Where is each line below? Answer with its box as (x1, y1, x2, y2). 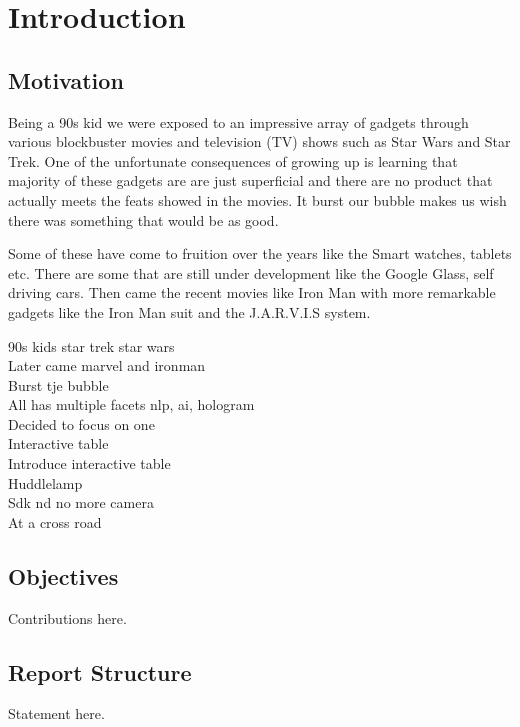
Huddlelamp (8, 472, 83, 493)
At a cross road (8, 511, 102, 532)
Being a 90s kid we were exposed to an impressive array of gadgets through (8, 111, 469, 132)
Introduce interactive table (8, 453, 171, 474)
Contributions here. (8, 607, 127, 628)
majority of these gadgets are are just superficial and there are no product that (8, 170, 493, 191)
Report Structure (8, 656, 192, 687)
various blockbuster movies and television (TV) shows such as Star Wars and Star (8, 131, 511, 152)
